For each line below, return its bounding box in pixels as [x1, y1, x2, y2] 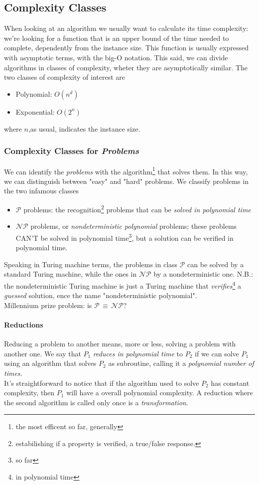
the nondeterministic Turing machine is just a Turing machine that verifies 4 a [4, 279, 241, 291]
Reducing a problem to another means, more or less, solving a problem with [4, 338, 236, 349]
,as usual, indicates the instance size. [28, 123, 140, 134]
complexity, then [4, 387, 55, 398]
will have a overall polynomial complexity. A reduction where [66, 387, 253, 398]
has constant [211, 377, 250, 388]
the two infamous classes [4, 185, 79, 196]
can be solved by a [187, 259, 244, 269]
